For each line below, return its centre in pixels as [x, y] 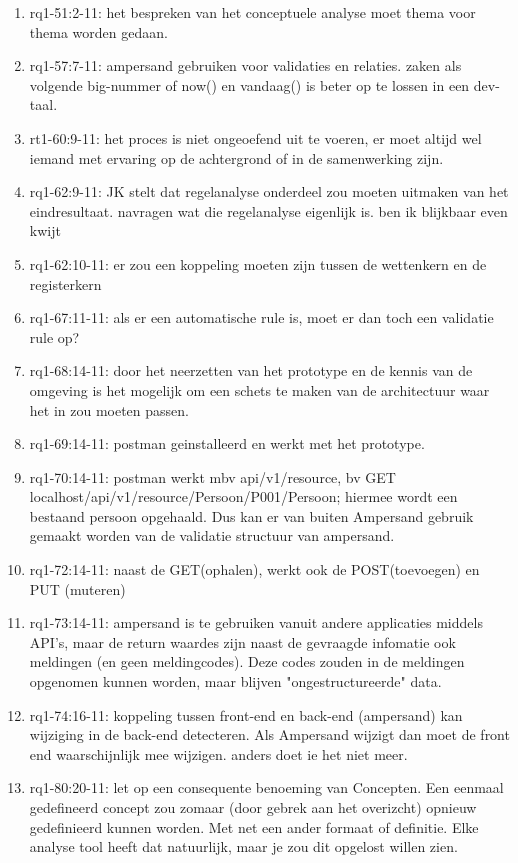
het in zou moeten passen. [109, 409]
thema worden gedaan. [98, 31]
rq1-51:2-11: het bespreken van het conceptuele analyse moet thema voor [252, 12]
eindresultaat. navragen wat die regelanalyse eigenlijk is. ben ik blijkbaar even [268, 210]
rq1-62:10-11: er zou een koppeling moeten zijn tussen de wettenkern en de [258, 263]
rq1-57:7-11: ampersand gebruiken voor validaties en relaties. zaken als [245, 65]
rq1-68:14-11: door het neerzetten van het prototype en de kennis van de [251, 370]
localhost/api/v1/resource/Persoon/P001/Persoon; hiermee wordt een [243, 496]
